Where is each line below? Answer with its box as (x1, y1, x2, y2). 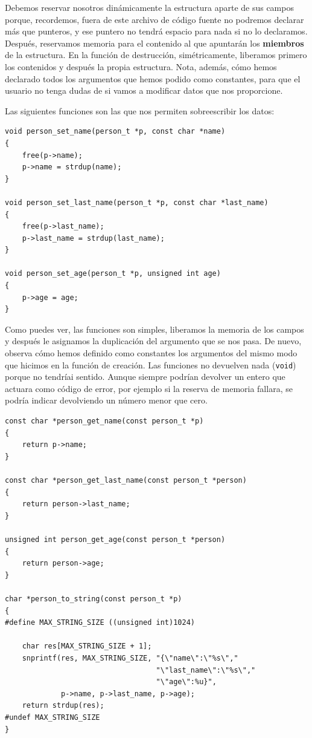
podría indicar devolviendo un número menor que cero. (5, 394, 208, 407)
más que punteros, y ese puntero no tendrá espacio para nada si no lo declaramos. (5, 25, 308, 38)
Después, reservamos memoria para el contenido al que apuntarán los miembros (5, 36, 304, 49)
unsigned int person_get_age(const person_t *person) (5, 535, 226, 544)
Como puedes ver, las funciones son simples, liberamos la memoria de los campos (5, 322, 304, 335)
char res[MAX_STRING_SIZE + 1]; (22, 642, 152, 651)
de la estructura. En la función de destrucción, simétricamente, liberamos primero (5, 48, 307, 61)
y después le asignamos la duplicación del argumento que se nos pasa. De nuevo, (5, 335, 302, 347)
